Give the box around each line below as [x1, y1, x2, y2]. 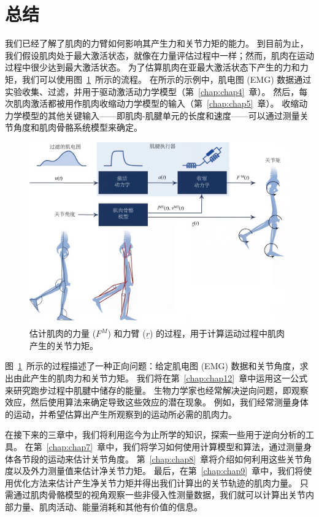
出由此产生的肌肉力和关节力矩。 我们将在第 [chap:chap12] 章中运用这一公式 [5, 371, 308, 384]
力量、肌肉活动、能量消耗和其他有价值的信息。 [13, 500, 202, 513]
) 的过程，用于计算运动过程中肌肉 [149, 327, 285, 340]
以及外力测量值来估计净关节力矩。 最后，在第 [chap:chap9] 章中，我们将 [13, 464, 304, 477]
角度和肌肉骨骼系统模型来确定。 [13, 121, 142, 134]
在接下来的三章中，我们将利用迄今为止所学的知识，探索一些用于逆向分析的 [5, 428, 306, 441]
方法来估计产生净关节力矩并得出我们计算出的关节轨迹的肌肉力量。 [30, 476, 297, 489]
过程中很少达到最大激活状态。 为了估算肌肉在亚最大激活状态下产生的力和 [5, 61, 300, 74]
